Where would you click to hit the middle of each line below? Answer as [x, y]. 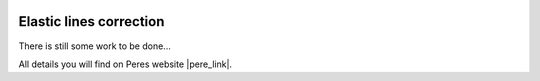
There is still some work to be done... [95, 46]
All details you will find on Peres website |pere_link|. [125, 64]
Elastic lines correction [91, 21]
